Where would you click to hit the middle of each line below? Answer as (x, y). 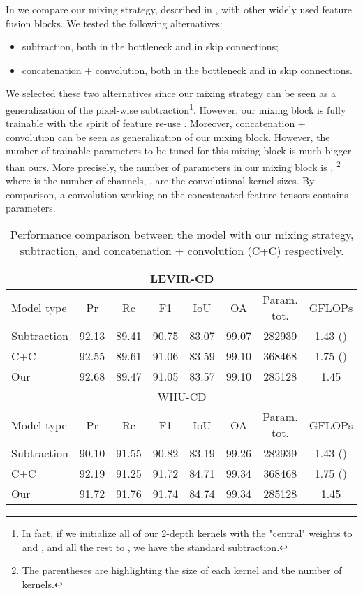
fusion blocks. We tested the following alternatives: (114, 23)
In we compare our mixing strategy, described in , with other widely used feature (179, 9)
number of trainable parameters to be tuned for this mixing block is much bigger (179, 150)
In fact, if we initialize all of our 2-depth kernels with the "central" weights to (187, 533)
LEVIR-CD (182, 279)
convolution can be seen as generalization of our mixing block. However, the (168, 137)
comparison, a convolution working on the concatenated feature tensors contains (177, 194)
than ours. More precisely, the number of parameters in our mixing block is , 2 (173, 166)
